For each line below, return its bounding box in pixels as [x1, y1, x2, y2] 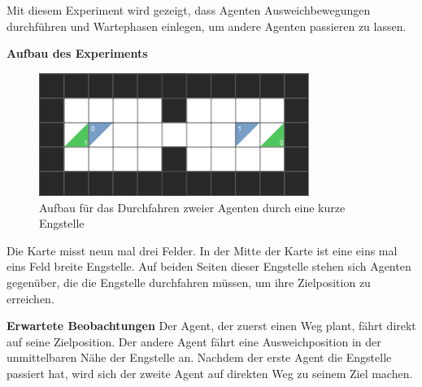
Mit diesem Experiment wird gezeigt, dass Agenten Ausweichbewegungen [7, 2, 371, 18]
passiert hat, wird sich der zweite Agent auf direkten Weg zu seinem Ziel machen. [7, 364, 413, 381]
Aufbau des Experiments [7, 45, 148, 62]
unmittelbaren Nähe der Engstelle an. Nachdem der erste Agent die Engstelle [7, 349, 392, 366]
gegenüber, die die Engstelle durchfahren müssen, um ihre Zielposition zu [7, 273, 371, 290]
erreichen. [7, 289, 54, 307]
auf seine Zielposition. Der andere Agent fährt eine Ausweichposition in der [7, 333, 381, 350]
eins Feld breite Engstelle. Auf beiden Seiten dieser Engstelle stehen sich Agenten [7, 258, 411, 275]
